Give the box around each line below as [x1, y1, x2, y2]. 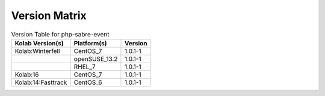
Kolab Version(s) [14, 39, 64, 47]
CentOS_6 [73, 78, 102, 86]
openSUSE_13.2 [73, 54, 118, 63]
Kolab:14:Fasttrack [14, 78, 67, 86]
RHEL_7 [73, 63, 96, 71]
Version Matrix [11, 9, 87, 22]
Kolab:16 [14, 70, 39, 79]
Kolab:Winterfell [14, 47, 60, 55]
